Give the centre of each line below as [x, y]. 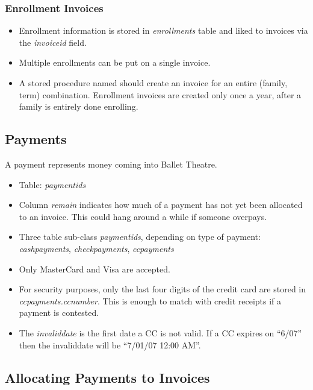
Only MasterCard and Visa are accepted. [95, 269]
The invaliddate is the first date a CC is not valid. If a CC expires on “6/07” [160, 332]
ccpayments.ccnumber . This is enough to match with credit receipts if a [150, 300]
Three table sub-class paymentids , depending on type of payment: [140, 237]
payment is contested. [59, 313]
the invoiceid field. [53, 42]
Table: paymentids [52, 184]
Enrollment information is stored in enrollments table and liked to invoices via [163, 30]
